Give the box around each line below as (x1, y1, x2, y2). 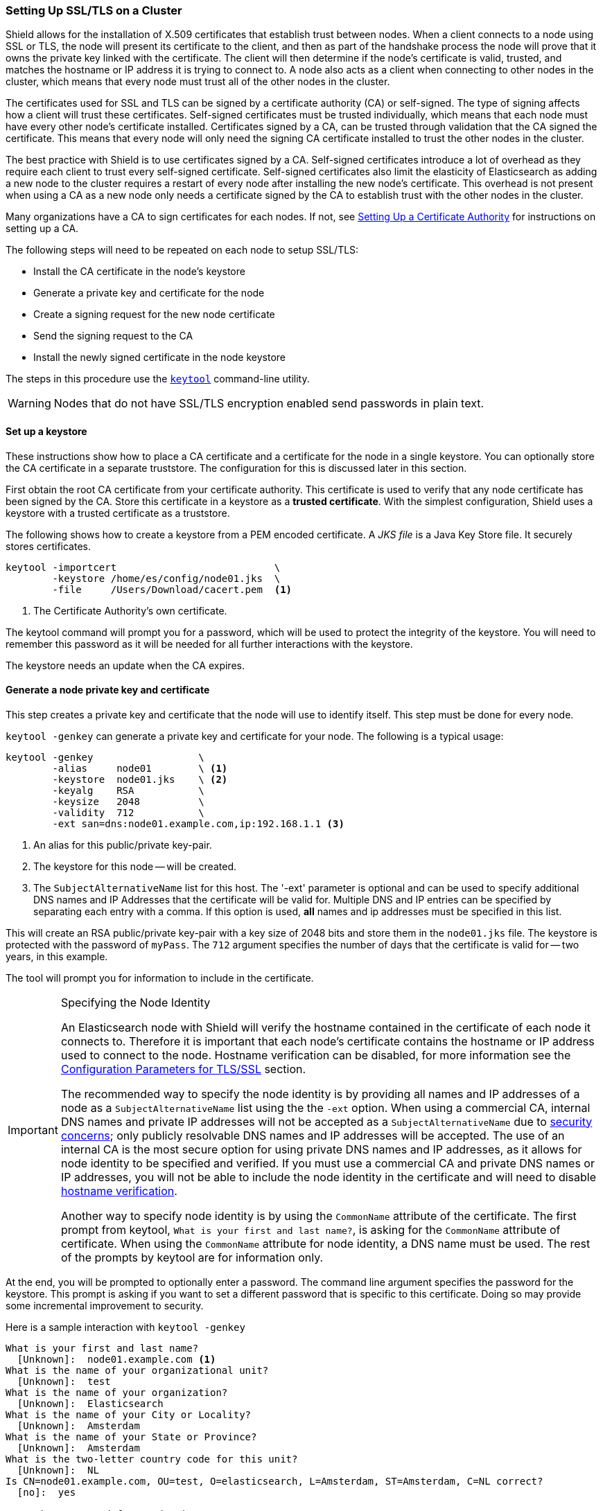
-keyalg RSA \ (52, 784, 204, 796)
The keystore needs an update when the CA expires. (6, 659, 245, 671)
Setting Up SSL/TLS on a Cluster (6, 3, 182, 17)
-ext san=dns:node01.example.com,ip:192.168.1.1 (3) (52, 818, 344, 829)
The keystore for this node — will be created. (33, 860, 236, 872)
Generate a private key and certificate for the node (33, 287, 265, 299)
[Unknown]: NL (17, 1464, 99, 1476)
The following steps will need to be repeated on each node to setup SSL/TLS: (6, 244, 359, 256)
